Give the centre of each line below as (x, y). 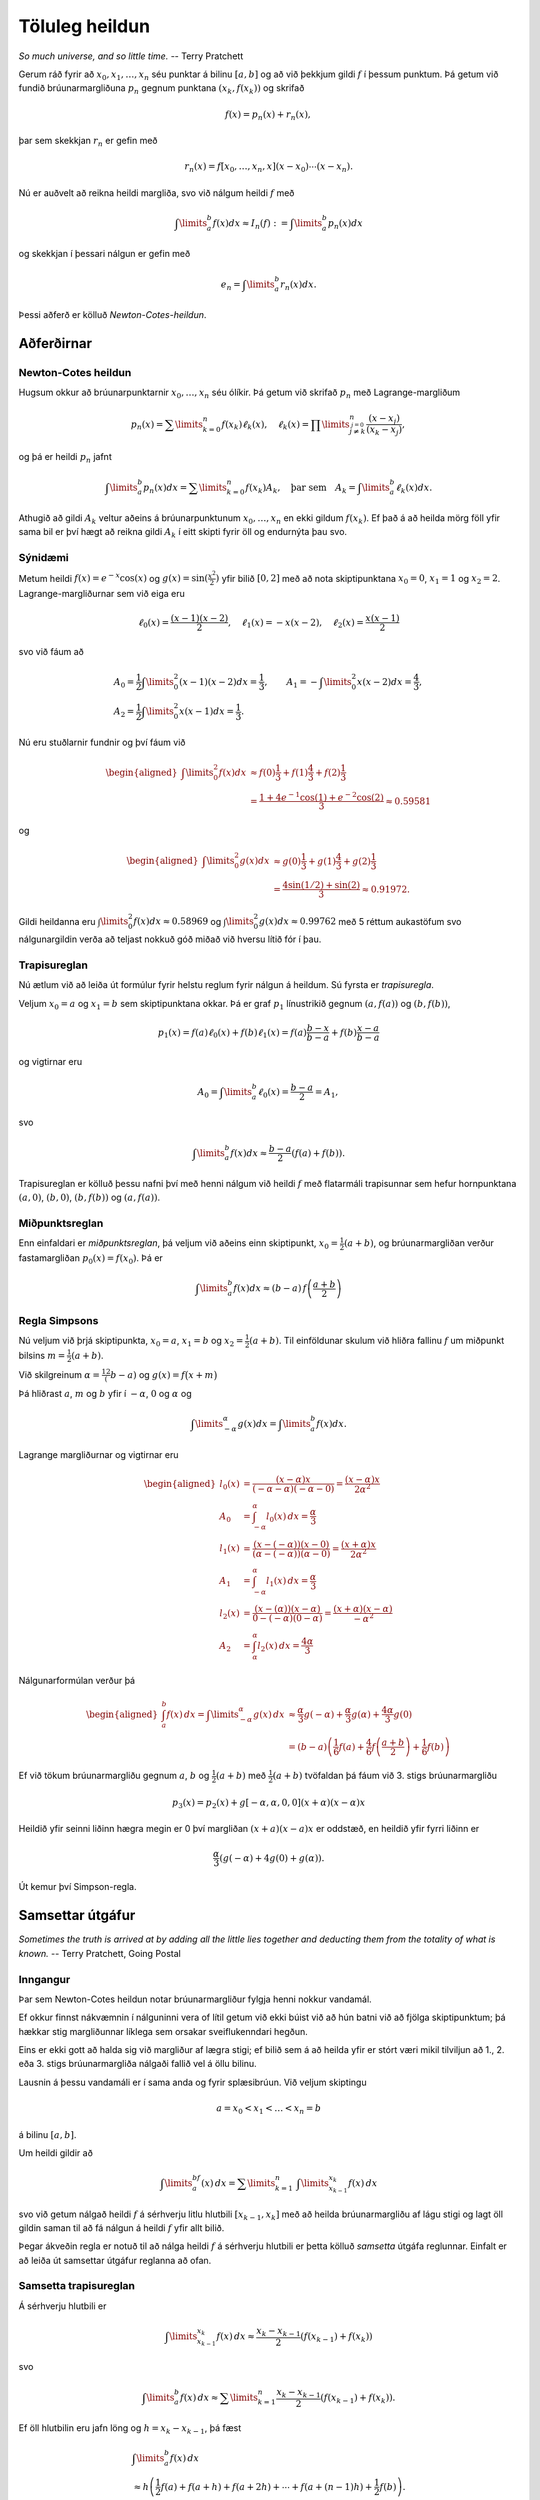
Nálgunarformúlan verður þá (76, 1680)
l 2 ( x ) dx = (278, 1647)
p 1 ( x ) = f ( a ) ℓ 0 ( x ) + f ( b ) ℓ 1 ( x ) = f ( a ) (232, 1033)
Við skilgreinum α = (59, 1374)
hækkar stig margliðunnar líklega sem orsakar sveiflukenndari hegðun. (163, 2031)
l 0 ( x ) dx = (287, 1517)
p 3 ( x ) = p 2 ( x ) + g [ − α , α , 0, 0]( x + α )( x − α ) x (268, 1803)
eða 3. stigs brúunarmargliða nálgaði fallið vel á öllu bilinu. (137, 2064)
